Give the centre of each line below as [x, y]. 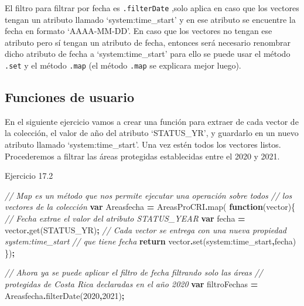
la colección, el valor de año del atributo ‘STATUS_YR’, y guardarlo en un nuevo [152, 133]
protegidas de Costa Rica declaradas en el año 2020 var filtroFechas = [131, 284]
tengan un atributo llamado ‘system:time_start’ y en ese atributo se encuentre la [150, 19]
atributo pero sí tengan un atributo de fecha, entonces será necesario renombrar [148, 42]
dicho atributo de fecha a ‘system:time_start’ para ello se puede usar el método [148, 54]
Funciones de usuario [69, 97]
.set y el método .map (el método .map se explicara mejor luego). [123, 65]
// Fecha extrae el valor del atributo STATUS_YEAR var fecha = [125, 218]
